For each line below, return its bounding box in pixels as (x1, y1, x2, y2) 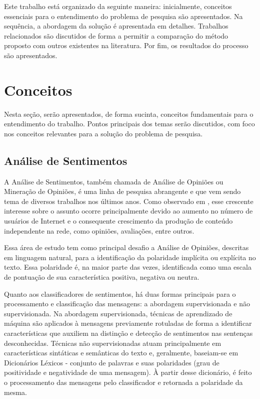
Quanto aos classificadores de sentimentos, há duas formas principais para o (4, 288, 236, 299)
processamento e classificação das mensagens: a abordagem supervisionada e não (4, 298, 250, 309)
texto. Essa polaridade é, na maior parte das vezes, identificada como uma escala (4, 262, 251, 272)
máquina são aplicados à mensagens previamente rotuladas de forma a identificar (4, 318, 252, 328)
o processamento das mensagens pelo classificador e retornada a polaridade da (4, 376, 243, 387)
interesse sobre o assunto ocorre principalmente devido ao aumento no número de (4, 206, 253, 216)
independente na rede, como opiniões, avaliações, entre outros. (4, 225, 194, 236)
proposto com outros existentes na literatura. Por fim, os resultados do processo (4, 40, 248, 51)
